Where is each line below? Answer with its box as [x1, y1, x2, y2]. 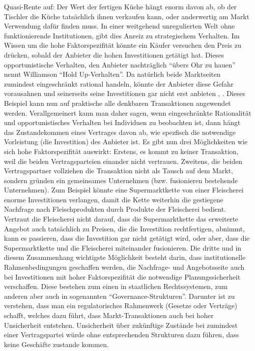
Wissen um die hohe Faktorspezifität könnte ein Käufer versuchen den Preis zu [4, 40, 242, 50]
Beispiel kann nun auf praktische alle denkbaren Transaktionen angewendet [4, 97, 231, 108]
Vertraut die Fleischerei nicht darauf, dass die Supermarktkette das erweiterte [4, 214, 238, 224]
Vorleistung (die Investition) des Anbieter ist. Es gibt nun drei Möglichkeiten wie [4, 136, 248, 147]
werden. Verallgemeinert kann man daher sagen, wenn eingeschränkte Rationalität [4, 107, 252, 118]
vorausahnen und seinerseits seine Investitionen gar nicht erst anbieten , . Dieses [4, 88, 246, 98]
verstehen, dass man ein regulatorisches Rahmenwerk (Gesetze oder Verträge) [4, 300, 238, 311]
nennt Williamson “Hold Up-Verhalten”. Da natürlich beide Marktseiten [4, 69, 221, 79]
